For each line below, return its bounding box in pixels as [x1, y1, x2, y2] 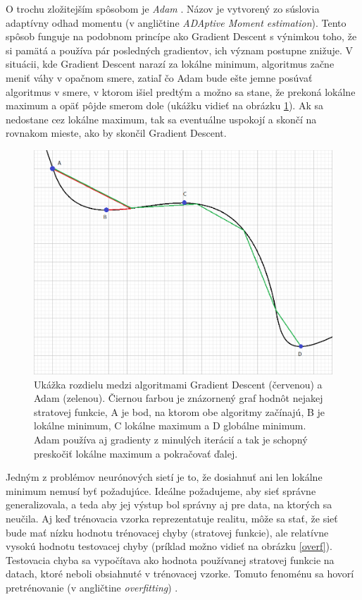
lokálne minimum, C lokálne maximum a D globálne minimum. [34, 418, 306, 433]
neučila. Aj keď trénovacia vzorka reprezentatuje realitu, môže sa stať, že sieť [6, 510, 338, 525]
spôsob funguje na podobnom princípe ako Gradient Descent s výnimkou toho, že [6, 29, 357, 44]
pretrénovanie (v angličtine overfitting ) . [6, 580, 178, 594]
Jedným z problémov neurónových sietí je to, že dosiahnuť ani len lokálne [6, 470, 323, 484]
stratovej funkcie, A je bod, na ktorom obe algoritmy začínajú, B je [34, 404, 325, 419]
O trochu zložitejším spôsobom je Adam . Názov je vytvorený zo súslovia [6, 1, 320, 16]
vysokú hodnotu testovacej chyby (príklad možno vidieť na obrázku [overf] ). [6, 539, 332, 553]
